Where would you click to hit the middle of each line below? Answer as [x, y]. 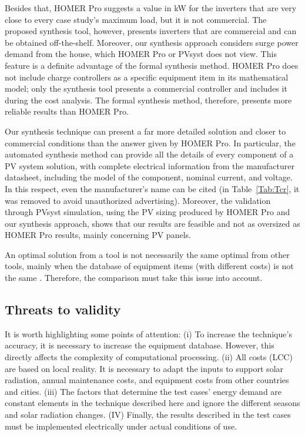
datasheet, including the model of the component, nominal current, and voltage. [149, 177]
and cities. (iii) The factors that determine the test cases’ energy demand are [143, 391]
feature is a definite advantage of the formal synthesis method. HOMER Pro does [152, 65]
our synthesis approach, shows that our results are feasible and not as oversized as [152, 223]
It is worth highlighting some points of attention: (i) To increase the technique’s [148, 333]
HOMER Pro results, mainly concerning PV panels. [98, 235]
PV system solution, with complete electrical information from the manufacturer [150, 165]
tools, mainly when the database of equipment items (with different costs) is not [149, 266]
